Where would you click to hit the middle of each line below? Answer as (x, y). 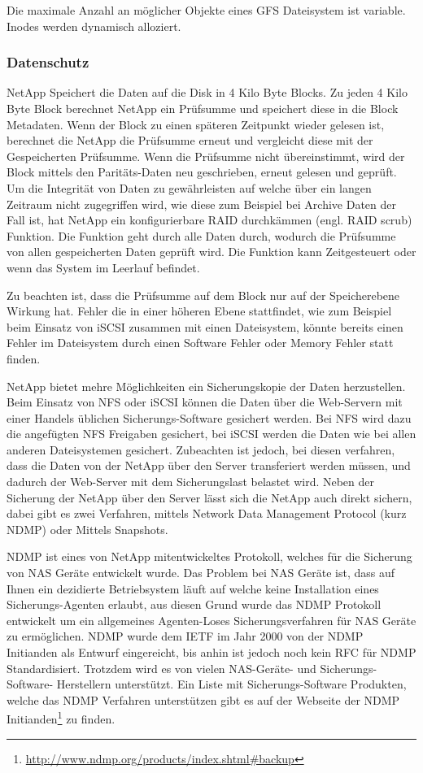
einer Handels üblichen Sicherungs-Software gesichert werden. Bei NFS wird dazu (209, 417)
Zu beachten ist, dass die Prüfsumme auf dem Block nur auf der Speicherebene (203, 295)
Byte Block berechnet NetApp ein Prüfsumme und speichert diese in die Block (203, 108)
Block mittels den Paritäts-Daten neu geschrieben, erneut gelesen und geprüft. (202, 172)
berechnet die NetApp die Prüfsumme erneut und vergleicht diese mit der (190, 140)
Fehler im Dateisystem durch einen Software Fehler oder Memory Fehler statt (200, 343)
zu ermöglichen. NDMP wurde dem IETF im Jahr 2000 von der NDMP (185, 636)
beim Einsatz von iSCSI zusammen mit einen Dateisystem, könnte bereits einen (205, 326)
